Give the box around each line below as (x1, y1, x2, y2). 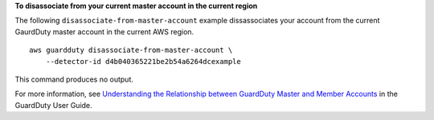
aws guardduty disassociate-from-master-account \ (29, 46, 233, 55)
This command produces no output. (14, 74, 134, 84)
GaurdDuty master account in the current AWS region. (14, 26, 194, 36)
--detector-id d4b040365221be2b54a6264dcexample (45, 57, 241, 66)
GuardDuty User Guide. (14, 100, 92, 110)
